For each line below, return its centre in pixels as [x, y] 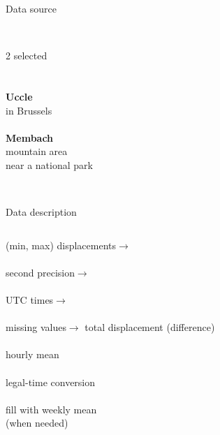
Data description [41, 212]
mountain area [37, 151]
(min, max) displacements [61, 245]
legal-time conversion [51, 382]
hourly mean [32, 354]
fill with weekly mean [51, 409]
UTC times [30, 300]
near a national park [49, 164]
